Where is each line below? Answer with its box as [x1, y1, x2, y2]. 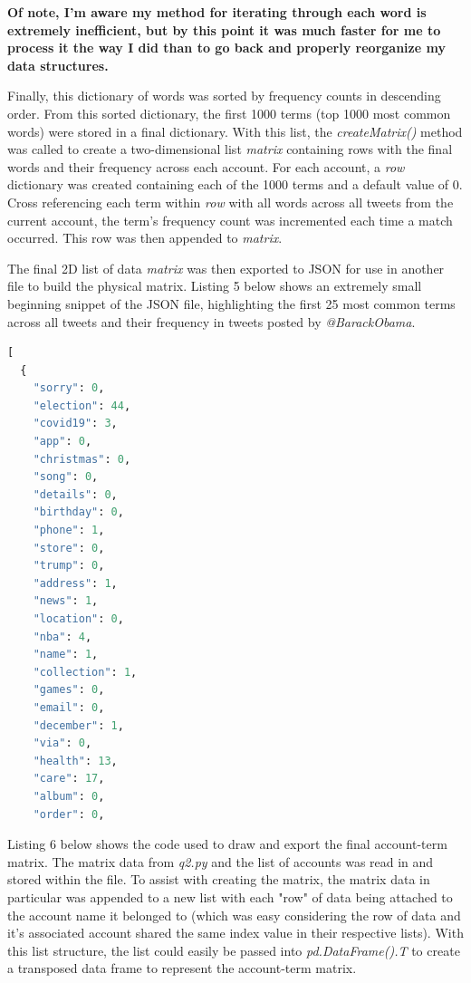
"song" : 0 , [33, 470, 99, 484]
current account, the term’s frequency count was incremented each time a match [7, 210, 453, 229]
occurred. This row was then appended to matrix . [7, 228, 283, 247]
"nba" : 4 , [33, 630, 92, 643]
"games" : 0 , [33, 683, 105, 697]
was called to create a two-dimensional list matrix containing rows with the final [7, 140, 453, 159]
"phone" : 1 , [33, 524, 105, 537]
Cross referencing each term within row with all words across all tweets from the [7, 192, 454, 211]
